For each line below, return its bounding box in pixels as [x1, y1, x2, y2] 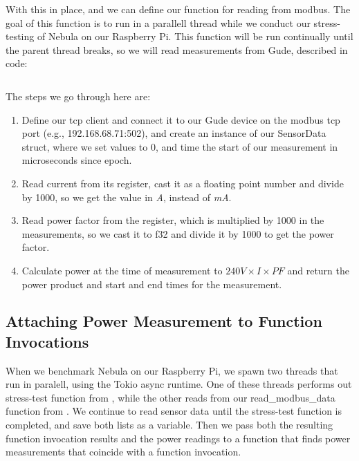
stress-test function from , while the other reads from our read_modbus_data [6, 390, 335, 404]
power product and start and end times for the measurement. [21, 276, 282, 291]
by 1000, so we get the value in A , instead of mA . [21, 189, 232, 204]
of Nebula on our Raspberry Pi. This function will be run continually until [37, 29, 353, 44]
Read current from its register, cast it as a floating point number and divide [21, 176, 344, 190]
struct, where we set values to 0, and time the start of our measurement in [21, 139, 338, 153]
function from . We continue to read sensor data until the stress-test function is [6, 404, 342, 418]
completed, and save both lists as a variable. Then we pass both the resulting [6, 417, 333, 432]
